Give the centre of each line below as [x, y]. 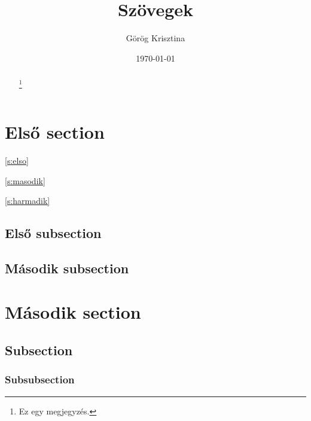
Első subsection [53, 233]
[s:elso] [17, 160]
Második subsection [67, 268]
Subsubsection [40, 379]
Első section [55, 132]
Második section [73, 312]
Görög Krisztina [155, 38]
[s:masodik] [25, 180]
